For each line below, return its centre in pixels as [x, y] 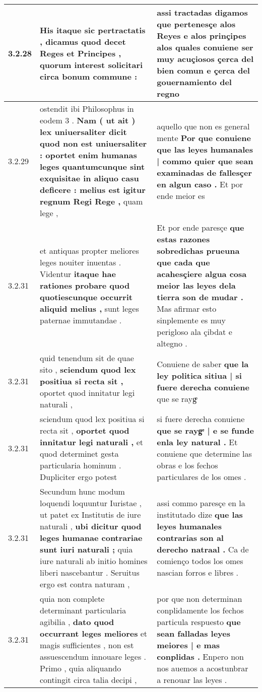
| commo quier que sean [205, 161]
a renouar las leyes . [192, 680]
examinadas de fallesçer [204, 172]
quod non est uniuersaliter [93, 143]
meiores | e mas [188, 645]
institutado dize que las [200, 514]
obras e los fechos [187, 465]
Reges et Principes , [81, 53]
